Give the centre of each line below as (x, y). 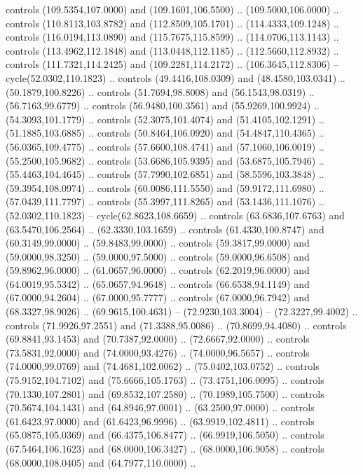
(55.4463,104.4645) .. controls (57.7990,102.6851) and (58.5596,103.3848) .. (165, 174)
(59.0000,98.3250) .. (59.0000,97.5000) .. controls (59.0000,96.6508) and (158, 256)
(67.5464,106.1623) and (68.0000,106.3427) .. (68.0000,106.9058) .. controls (165, 448)
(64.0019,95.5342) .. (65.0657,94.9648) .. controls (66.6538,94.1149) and (158, 283)
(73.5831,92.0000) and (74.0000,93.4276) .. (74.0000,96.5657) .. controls (158, 352)
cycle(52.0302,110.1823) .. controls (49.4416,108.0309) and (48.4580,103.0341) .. (176, 77)
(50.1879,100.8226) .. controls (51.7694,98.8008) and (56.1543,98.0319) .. (160, 91)
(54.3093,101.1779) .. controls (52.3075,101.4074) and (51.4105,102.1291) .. (165, 119)
